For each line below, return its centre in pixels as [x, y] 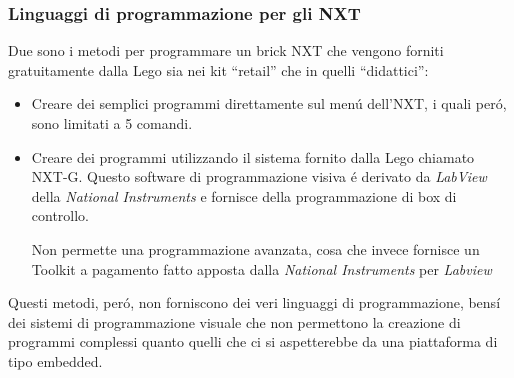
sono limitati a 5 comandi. [112, 123]
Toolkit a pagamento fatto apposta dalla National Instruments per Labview [261, 268]
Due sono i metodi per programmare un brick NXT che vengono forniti [226, 50]
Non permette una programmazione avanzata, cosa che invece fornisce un [255, 248]
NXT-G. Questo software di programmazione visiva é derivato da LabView [259, 176]
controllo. [60, 215]
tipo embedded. [55, 360]
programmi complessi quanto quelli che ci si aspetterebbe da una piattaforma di [253, 341]
